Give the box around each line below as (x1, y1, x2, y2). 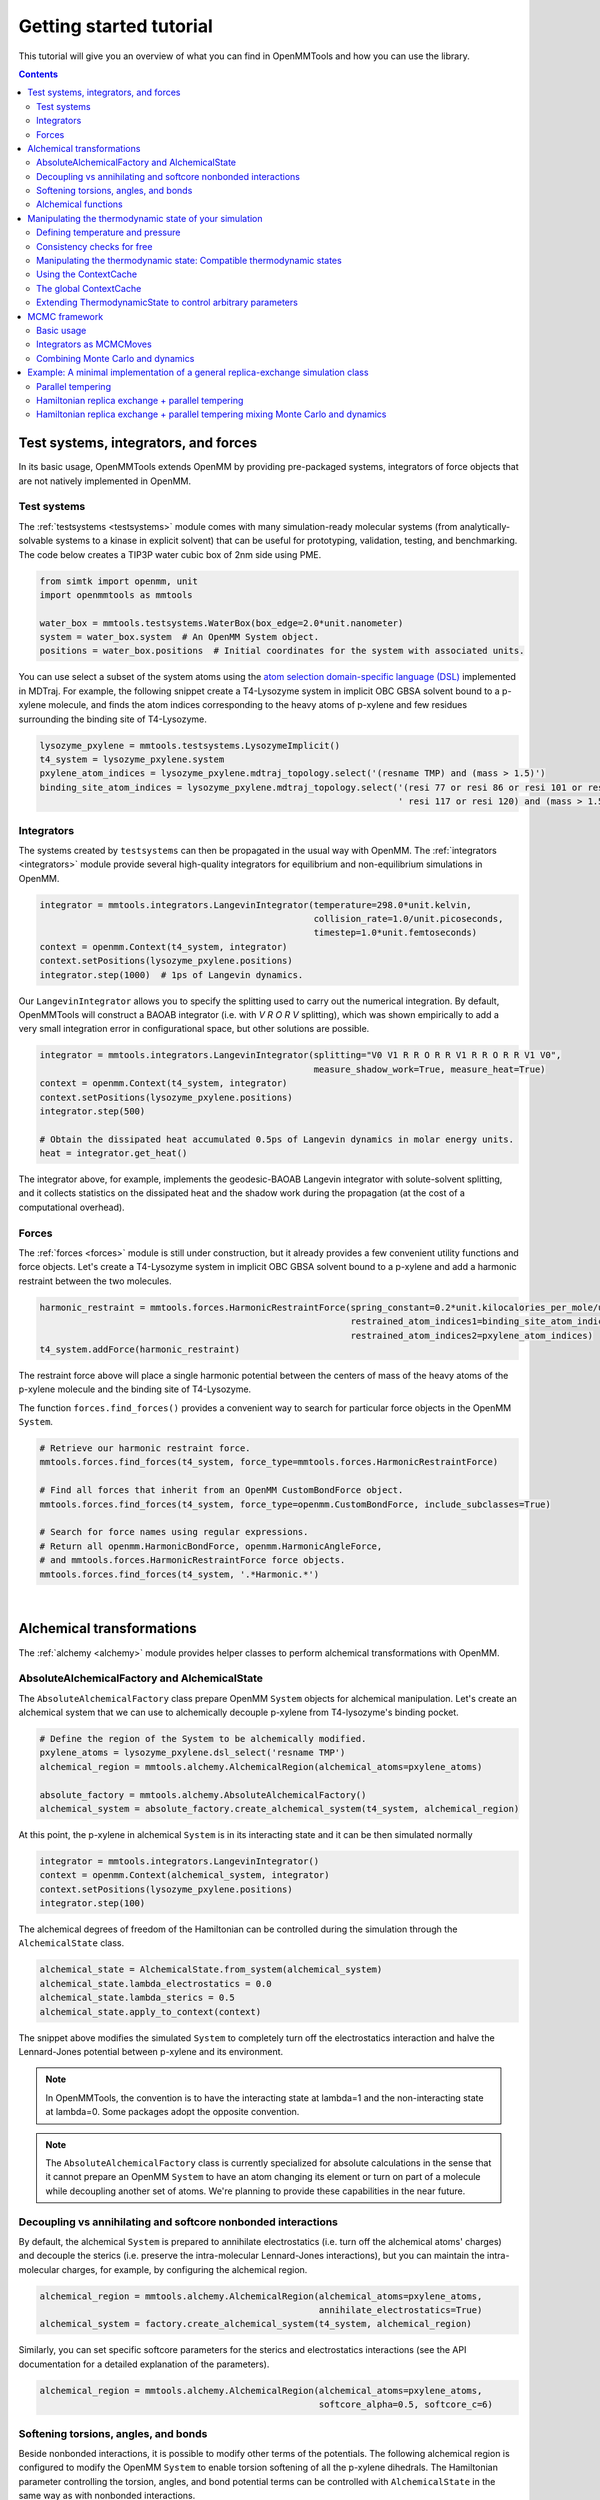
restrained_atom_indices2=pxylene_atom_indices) (350, 1330, 594, 1341)
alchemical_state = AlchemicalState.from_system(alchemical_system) (39, 1964, 383, 1975)
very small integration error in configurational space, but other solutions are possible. (18, 1023, 370, 1035)
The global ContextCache (36, 282, 142, 294)
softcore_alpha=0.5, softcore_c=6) (318, 2399, 494, 2410)
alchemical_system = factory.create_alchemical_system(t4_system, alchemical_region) (39, 2318, 472, 2330)
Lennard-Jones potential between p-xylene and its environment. (18, 2046, 284, 2058)
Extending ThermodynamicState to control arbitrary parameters (36, 296, 299, 309)
